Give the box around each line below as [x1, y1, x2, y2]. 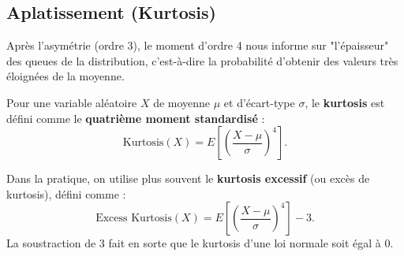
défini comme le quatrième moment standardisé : [6, 109, 265, 126]
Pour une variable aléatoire [6, 94, 137, 110]
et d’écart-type [223, 94, 295, 110]
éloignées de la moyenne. [6, 68, 125, 84]
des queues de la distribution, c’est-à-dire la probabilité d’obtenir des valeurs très [6, 52, 398, 69]
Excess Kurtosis [95, 213, 172, 224]
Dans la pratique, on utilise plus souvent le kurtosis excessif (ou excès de [6, 170, 370, 187]
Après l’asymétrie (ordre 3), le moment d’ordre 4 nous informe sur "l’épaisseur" [6, 37, 389, 54]
